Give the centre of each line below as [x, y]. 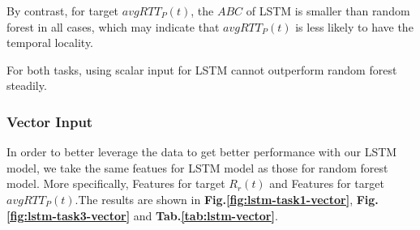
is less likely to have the [354, 26]
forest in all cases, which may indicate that [113, 26]
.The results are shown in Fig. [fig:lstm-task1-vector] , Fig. [227, 199]
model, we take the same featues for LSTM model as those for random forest [197, 167]
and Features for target [327, 183]
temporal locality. [50, 43]
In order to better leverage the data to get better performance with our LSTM [202, 152]
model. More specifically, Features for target [116, 183]
